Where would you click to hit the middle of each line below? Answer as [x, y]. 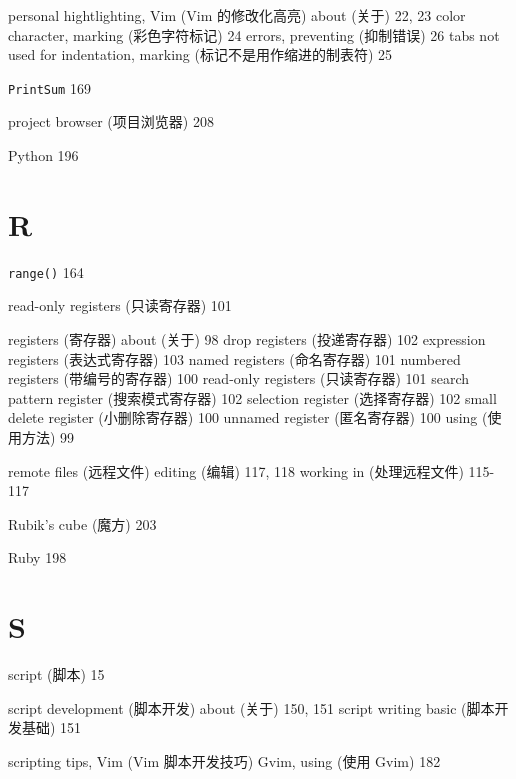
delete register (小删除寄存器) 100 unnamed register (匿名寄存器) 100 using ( [248, 417]
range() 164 [46, 271]
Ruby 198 [37, 557]
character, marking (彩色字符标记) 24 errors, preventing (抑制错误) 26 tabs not [254, 34]
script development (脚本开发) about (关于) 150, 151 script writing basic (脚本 [251, 707]
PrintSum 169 [49, 87]
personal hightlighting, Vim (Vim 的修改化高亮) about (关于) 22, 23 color [237, 15]
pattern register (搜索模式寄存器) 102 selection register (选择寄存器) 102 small [252, 397]
